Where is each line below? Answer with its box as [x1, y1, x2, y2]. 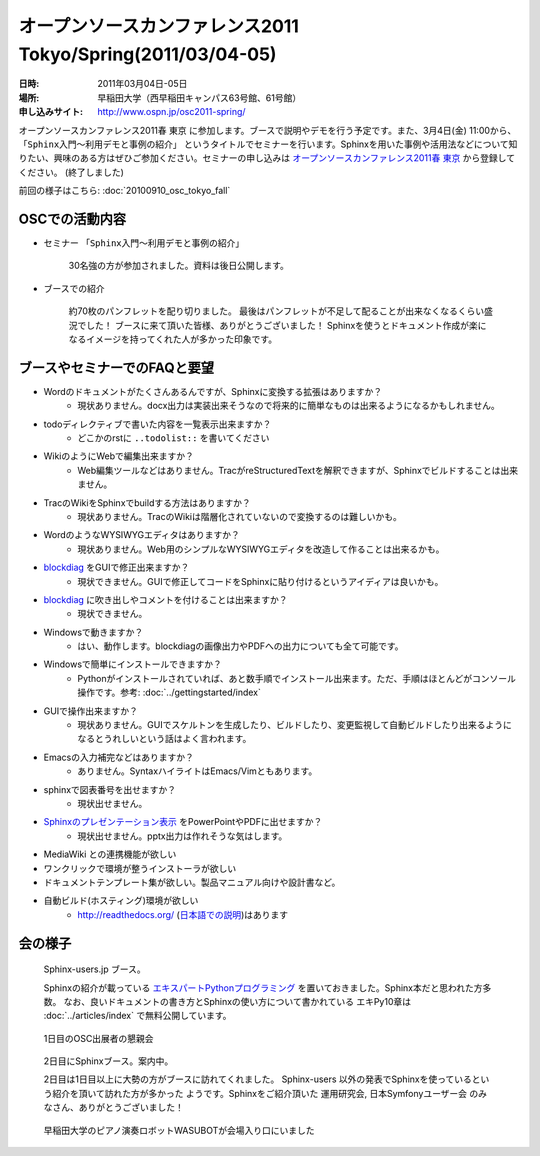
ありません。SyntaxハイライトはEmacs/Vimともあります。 [77, 765, 318, 777]
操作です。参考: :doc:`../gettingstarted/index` [77, 686, 262, 699]
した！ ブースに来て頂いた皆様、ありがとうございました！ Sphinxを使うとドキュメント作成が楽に [85, 319, 487, 331]
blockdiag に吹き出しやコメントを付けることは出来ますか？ [43, 593, 288, 605]
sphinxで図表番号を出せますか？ [43, 783, 177, 795]
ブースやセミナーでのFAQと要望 [18, 359, 215, 376]
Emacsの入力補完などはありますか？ [43, 751, 194, 763]
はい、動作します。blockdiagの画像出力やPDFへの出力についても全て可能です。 [77, 640, 404, 652]
